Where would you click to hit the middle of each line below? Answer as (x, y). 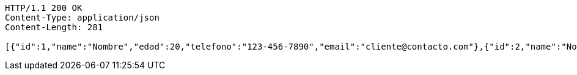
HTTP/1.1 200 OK (44, 8)
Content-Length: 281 (54, 27)
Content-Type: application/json (82, 18)
